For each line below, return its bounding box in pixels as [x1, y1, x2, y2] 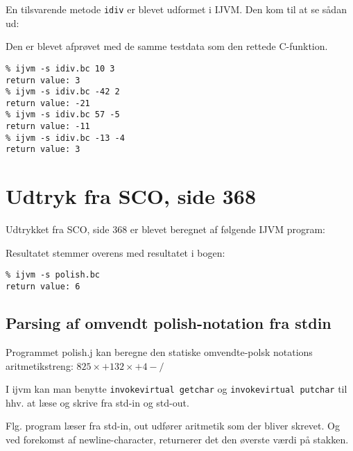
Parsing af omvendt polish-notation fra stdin [6, 312, 332, 334]
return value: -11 [6, 121, 90, 132]
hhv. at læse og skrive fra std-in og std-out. [6, 395, 189, 409]
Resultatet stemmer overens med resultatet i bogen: [6, 245, 225, 259]
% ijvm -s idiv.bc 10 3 [6, 63, 115, 74]
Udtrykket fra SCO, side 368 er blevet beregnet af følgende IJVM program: [6, 222, 325, 237]
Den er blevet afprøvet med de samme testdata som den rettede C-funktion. [6, 39, 328, 53]
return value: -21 [6, 98, 90, 108]
